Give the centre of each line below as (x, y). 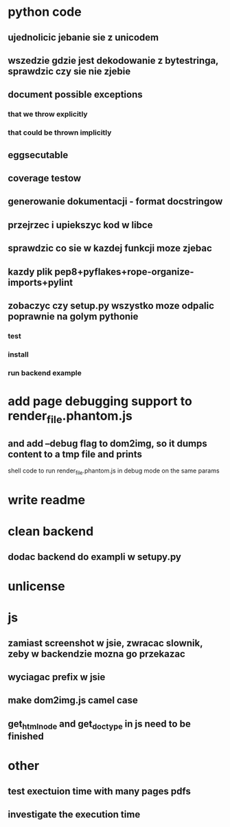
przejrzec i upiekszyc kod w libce (80, 225)
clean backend (51, 531)
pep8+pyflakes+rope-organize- (124, 272)
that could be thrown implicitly (60, 133)
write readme (47, 500)
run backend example (45, 373)
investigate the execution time (74, 814)
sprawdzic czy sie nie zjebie (69, 71)
